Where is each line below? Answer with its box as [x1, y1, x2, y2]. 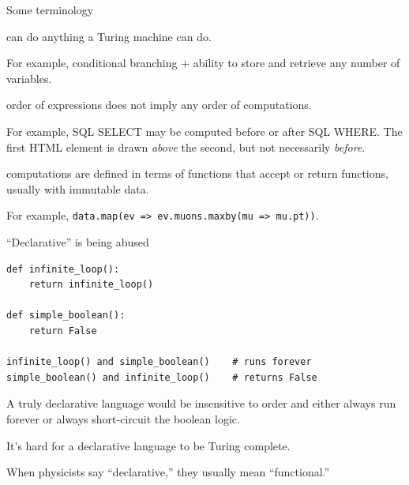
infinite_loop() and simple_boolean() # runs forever [6, 356, 312, 368]
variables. [6, 70, 52, 86]
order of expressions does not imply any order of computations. [6, 96, 312, 113]
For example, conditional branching [6, 55, 178, 71]
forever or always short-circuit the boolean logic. [6, 410, 240, 427]
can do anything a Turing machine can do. [6, 28, 212, 44]
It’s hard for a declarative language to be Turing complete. [6, 437, 291, 453]
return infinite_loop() [28, 279, 154, 291]
